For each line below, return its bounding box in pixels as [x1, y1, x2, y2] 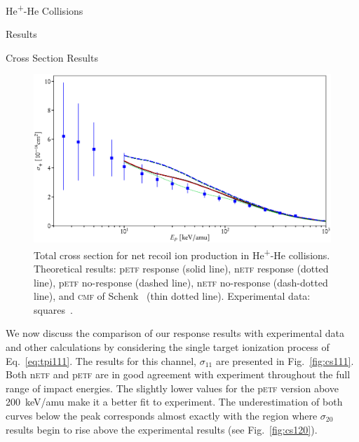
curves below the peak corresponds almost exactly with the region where [6, 408, 318, 422]
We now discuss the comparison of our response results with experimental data [6, 326, 345, 340]
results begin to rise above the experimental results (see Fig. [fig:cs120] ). [6, 422, 318, 436]
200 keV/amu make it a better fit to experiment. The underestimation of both [6, 394, 343, 409]
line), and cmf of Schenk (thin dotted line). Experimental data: [34, 289, 311, 303]
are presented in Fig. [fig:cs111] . [215, 353, 354, 368]
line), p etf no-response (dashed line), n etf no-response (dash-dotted [34, 275, 328, 289]
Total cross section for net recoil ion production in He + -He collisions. [34, 245, 330, 262]
